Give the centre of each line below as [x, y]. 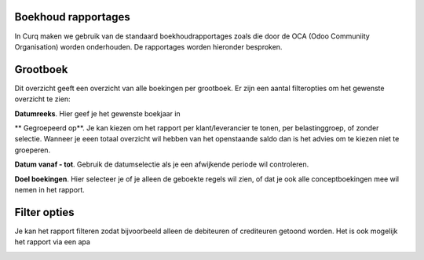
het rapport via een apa [52, 242]
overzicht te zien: [42, 99]
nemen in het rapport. [50, 189]
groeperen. [33, 150]
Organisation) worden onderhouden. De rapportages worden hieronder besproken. [148, 46]
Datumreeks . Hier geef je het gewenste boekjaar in [97, 113]
